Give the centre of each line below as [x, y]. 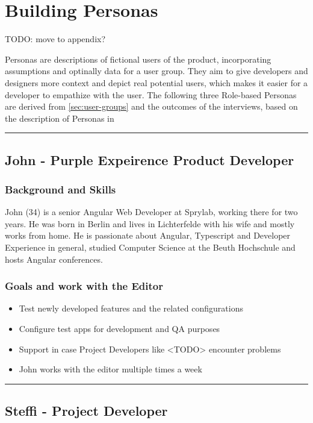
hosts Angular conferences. [54, 259]
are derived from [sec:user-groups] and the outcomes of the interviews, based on [151, 106]
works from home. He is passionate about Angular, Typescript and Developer [148, 235]
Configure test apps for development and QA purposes [119, 329]
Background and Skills [60, 189]
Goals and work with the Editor [84, 286]
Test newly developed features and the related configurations [131, 308]
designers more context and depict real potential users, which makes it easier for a [156, 82]
